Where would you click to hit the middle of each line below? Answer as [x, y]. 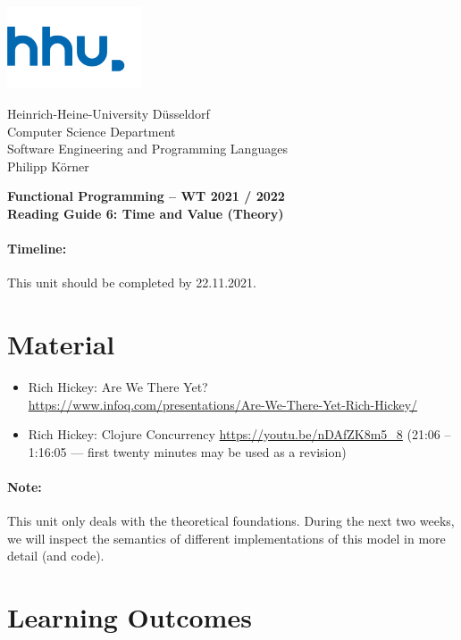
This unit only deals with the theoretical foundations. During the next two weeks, [231, 521]
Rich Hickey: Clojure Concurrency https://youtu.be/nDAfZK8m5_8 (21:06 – [239, 434]
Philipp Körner [48, 166]
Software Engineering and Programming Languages [147, 149]
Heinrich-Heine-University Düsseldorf [109, 113]
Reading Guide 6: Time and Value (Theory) [146, 213]
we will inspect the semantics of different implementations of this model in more [226, 538]
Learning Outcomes [130, 617]
